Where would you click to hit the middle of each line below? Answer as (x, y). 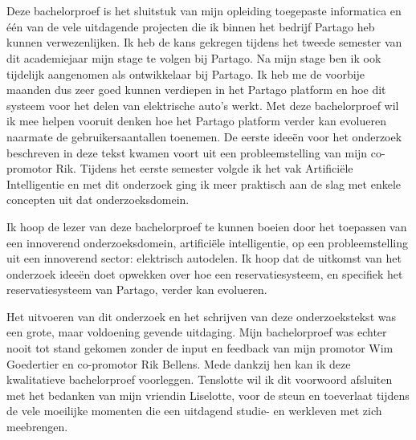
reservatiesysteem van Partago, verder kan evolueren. (137, 289)
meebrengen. (37, 427)
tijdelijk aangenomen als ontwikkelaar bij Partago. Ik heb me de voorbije (186, 73)
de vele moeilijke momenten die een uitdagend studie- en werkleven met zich (194, 411)
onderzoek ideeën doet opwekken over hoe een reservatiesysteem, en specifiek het (205, 273)
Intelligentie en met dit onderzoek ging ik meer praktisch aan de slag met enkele (204, 183)
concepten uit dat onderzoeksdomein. (98, 200)
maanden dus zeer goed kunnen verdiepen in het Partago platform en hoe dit (196, 90)
